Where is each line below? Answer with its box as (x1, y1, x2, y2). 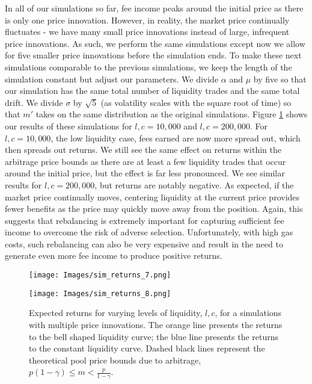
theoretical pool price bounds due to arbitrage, (29, 353, 201, 366)
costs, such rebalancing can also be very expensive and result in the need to (5, 237, 283, 250)
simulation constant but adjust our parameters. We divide (5, 72, 219, 85)
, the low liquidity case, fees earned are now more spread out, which (50, 131, 301, 144)
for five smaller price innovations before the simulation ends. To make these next (5, 49, 302, 61)
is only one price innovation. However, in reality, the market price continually (5, 13, 290, 26)
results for (5, 178, 42, 191)
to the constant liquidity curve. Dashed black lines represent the (29, 342, 265, 355)
